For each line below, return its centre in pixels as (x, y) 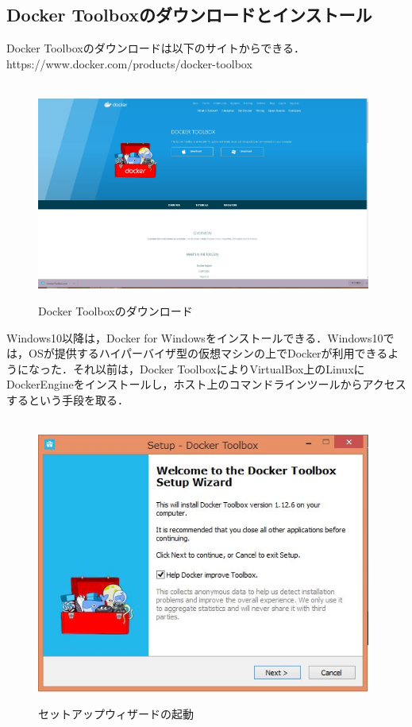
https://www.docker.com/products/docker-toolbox (129, 63)
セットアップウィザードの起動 (116, 714)
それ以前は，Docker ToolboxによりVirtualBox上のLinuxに (219, 368)
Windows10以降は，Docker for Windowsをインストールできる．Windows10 (195, 337)
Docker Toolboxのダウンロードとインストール (189, 15)
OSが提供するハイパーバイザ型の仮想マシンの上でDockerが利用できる (208, 353)
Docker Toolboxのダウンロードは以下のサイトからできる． (156, 48)
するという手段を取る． (67, 399)
